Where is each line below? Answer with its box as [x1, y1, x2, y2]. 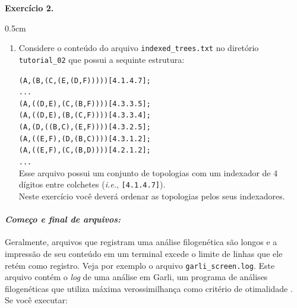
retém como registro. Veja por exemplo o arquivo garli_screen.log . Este [5, 259, 275, 271]
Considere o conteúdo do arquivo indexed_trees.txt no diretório [18, 42, 259, 54]
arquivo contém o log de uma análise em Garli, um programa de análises [5, 271, 268, 283]
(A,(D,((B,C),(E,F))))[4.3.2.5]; [18, 123, 151, 132]
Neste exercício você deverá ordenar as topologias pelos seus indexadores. [18, 190, 285, 202]
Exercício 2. [5, 2, 54, 14]
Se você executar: [5, 294, 68, 306]
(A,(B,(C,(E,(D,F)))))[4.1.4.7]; [18, 76, 151, 85]
